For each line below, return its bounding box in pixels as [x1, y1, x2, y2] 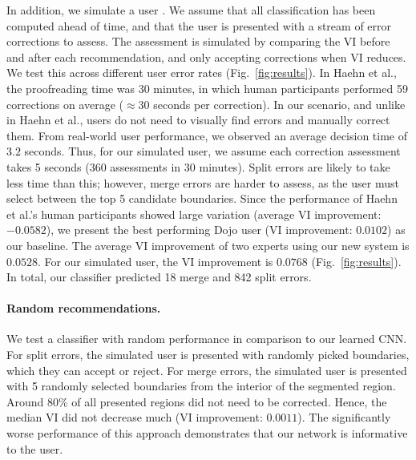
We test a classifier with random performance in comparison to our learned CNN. [6, 330, 407, 347]
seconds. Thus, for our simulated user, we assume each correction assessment [24, 143, 401, 159]
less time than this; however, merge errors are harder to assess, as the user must [6, 174, 399, 191]
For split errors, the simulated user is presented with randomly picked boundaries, [6, 346, 410, 363]
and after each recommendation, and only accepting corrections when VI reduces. [6, 48, 406, 65]
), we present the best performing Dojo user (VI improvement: [46, 221, 353, 238]
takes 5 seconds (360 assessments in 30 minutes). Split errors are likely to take [6, 158, 390, 175]
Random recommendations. [6, 300, 161, 317]
